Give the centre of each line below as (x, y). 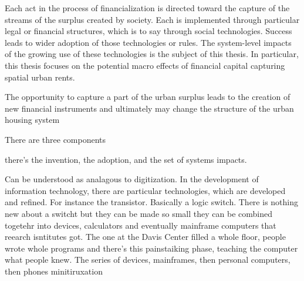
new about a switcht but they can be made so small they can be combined (139, 213)
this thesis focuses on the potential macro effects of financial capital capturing (145, 65)
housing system (32, 120)
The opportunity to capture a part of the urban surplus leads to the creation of (148, 97)
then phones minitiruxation (54, 271)
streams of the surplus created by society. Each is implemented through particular (152, 19)
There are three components (55, 139)
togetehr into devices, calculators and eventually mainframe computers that (141, 225)
